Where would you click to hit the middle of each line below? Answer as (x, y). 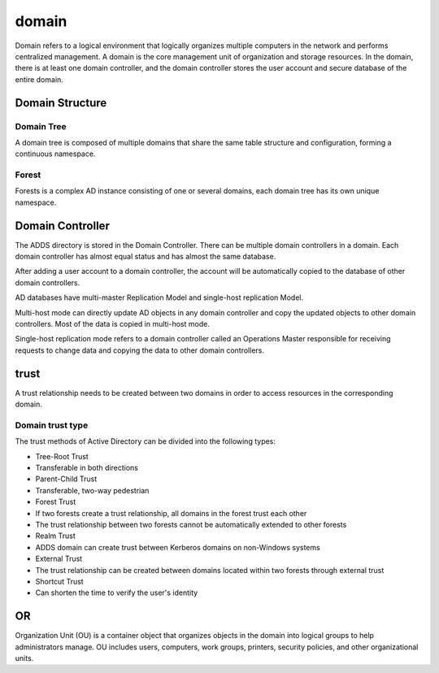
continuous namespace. (55, 154)
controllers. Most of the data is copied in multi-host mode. (113, 324)
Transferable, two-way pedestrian (92, 490)
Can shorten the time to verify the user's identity (117, 593)
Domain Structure (61, 103)
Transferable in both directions (87, 468)
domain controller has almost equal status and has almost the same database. (146, 257)
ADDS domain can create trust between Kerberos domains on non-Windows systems (178, 547)
